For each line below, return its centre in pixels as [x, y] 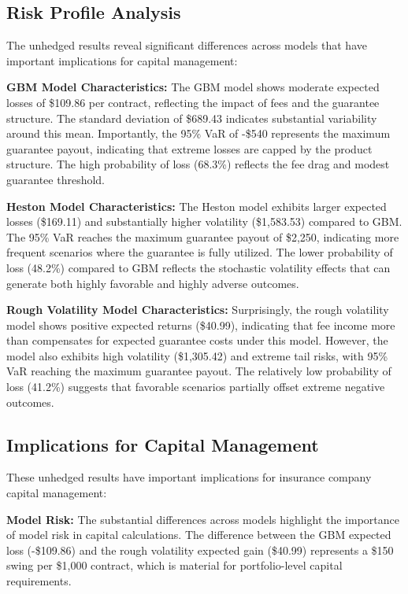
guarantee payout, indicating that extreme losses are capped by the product [189, 148]
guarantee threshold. [56, 179]
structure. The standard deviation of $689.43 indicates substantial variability [192, 118]
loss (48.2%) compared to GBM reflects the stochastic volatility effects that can [198, 267]
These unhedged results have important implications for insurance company [189, 477]
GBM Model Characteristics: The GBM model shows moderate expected [193, 87]
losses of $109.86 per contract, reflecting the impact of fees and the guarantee [193, 102]
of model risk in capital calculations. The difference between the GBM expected [199, 535]
